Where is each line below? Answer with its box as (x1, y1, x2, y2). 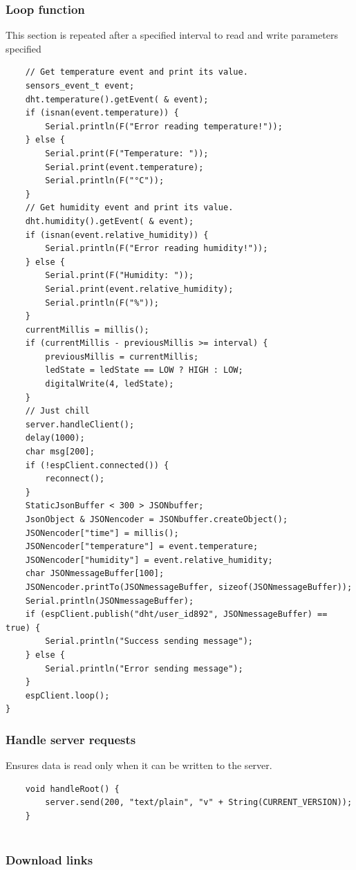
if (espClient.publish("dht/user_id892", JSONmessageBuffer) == (25, 609, 328, 620)
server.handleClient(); (25, 419, 135, 429)
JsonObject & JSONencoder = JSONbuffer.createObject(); (25, 515, 288, 524)
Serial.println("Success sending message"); (45, 636, 253, 647)
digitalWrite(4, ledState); (45, 379, 174, 389)
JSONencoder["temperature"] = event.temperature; (25, 542, 259, 552)
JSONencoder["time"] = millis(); (25, 528, 179, 538)
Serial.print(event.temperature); (45, 162, 204, 172)
